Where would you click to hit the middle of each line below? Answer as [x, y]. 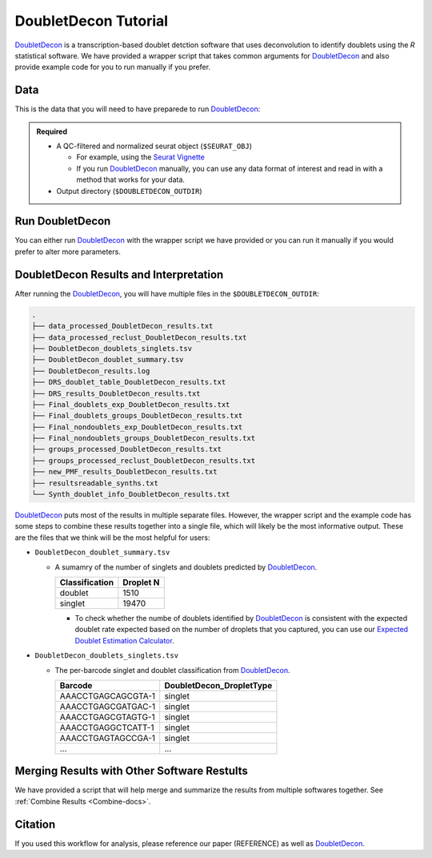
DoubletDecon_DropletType [218, 685]
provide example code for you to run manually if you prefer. [113, 67]
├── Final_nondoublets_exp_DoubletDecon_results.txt [137, 427]
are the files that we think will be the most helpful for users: [112, 538]
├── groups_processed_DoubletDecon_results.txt [126, 449]
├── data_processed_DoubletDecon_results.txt [122, 326]
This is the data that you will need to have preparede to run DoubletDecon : [138, 109]
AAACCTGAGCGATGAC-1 [108, 707]
